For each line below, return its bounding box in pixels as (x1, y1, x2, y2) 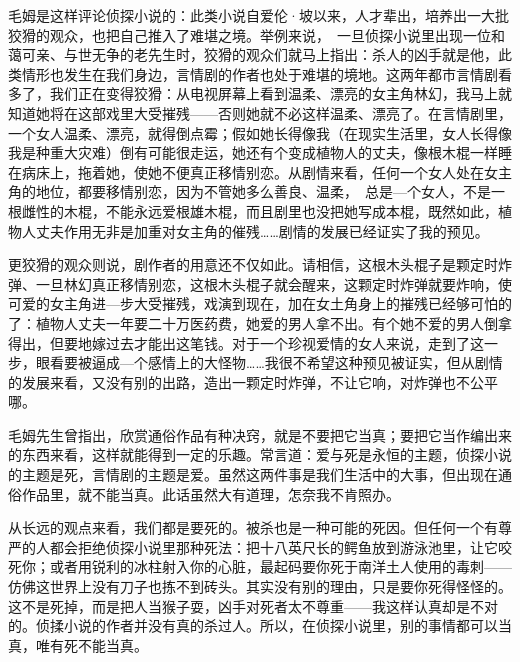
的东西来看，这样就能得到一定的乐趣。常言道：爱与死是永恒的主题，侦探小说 (8, 444, 512, 465)
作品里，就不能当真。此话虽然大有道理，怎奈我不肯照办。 (21, 483, 400, 504)
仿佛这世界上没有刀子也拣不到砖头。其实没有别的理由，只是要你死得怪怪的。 (8, 576, 512, 597)
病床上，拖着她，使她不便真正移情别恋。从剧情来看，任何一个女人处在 (21, 161, 484, 182)
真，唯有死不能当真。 (8, 634, 148, 655)
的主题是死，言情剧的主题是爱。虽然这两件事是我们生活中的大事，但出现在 (8, 464, 498, 485)
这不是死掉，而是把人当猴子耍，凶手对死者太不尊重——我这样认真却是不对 (8, 595, 498, 616)
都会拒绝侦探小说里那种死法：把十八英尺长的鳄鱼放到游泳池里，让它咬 (49, 536, 512, 557)
